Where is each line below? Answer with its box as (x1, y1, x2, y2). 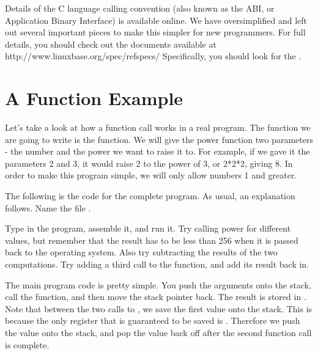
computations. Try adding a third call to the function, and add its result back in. (5, 258, 309, 271)
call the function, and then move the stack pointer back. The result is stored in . (5, 290, 306, 303)
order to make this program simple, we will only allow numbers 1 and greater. (5, 169, 297, 181)
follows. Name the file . (5, 201, 91, 214)
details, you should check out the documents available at (5, 37, 216, 50)
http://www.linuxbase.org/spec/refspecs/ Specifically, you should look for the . (5, 49, 301, 62)
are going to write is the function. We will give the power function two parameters (5, 133, 313, 145)
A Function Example (5, 86, 183, 111)
